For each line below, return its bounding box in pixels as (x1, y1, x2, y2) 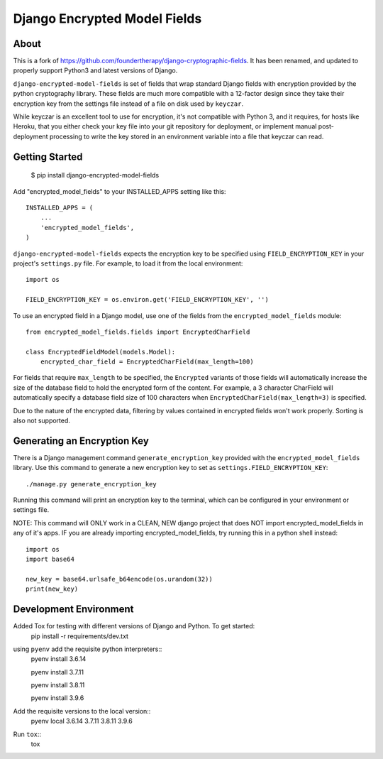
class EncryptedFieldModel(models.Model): (26, 348, 176, 356)
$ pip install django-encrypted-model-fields (30, 171, 160, 180)
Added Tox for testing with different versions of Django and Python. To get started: (13, 622, 255, 630)
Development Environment (13, 604, 134, 616)
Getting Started (13, 151, 83, 163)
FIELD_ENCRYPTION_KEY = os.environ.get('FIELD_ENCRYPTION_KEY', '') (26, 295, 269, 304)
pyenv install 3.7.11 (30, 667, 84, 676)
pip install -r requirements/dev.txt (30, 632, 129, 640)
